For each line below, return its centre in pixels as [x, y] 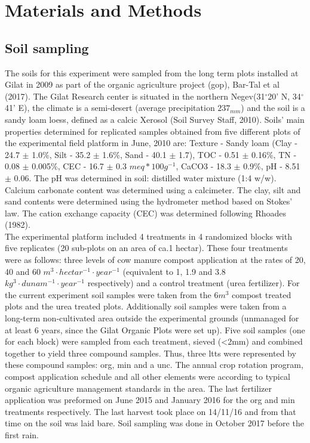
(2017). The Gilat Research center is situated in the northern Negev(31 [135, 96]
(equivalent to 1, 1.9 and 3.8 [174, 271]
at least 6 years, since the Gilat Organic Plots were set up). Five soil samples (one [155, 329]
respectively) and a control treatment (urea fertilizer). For [194, 283]
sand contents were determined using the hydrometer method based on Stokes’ [149, 201]
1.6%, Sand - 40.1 [134, 154]
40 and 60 [23, 271]
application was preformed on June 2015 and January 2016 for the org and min [150, 400]
